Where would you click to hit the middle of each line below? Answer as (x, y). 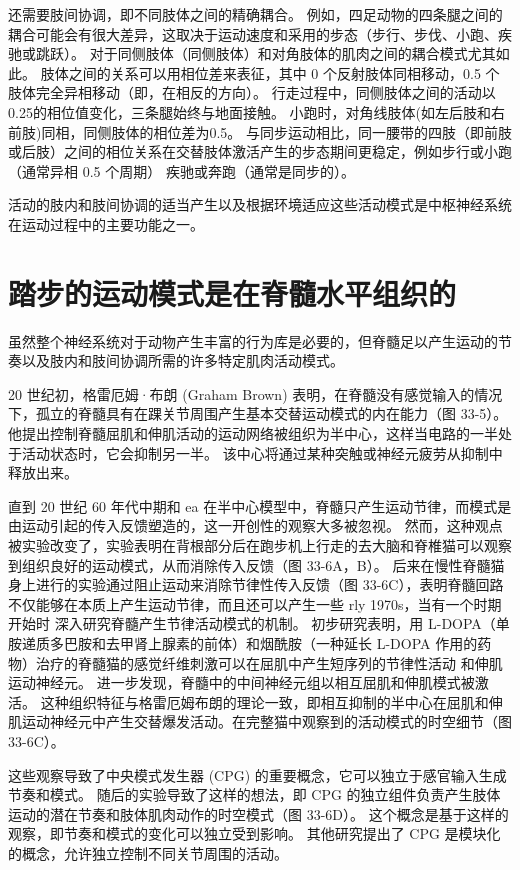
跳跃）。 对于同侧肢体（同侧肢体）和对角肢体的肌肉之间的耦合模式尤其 (265, 53)
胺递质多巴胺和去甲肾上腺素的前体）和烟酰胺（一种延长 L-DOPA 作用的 (243, 642)
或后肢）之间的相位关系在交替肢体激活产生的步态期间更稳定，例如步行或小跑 (260, 151)
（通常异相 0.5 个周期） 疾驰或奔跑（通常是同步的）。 (181, 170)
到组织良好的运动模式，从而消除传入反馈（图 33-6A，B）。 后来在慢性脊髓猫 (256, 564)
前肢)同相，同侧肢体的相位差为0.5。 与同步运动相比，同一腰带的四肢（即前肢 (260, 131)
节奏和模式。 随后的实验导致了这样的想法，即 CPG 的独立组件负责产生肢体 (254, 794)
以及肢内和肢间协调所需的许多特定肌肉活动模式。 (182, 360)
